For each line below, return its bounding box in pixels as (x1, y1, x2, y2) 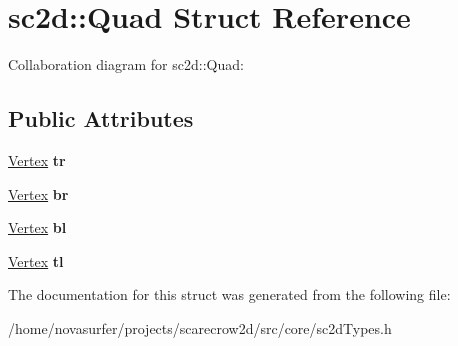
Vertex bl (8, 217, 67, 238)
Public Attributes (8, 103, 194, 134)
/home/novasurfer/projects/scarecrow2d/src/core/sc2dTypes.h (8, 317, 392, 338)
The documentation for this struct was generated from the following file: (8, 284, 451, 305)
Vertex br (8, 183, 69, 204)
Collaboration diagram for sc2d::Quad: (8, 54, 244, 75)
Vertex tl (8, 250, 64, 271)
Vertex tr (8, 149, 66, 170)
